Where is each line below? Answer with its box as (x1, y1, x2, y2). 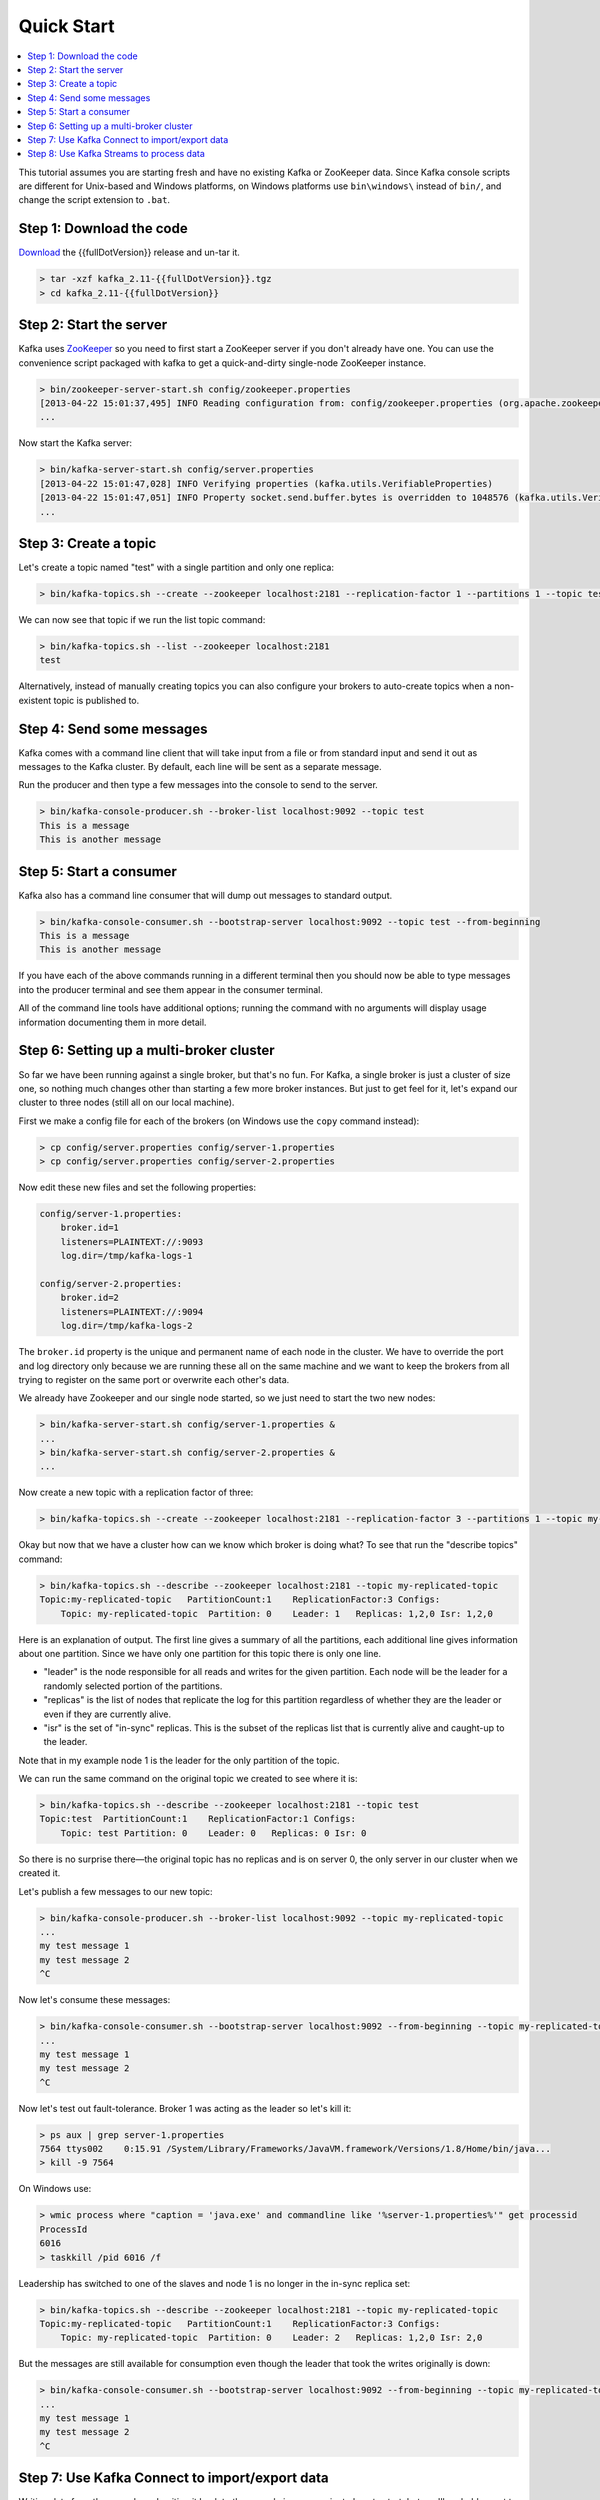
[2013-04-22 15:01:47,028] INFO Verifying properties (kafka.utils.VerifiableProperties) (39, 478, 494, 489)
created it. (18, 1867, 61, 1879)
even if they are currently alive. (43, 1708, 172, 1720)
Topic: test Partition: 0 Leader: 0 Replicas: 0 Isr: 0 (60, 1827, 367, 1839)
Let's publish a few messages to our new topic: (18, 1885, 214, 1897)
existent (18, 694, 52, 706)
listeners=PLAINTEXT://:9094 (60, 1306, 204, 1317)
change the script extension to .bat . (18, 194, 170, 206)
